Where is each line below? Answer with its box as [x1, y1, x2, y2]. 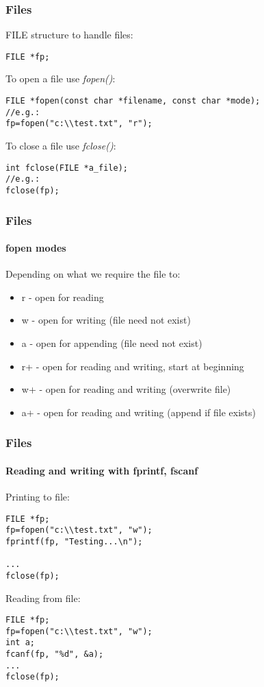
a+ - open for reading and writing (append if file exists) [21, 405, 256, 419]
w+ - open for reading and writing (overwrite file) [21, 382, 231, 396]
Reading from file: [5, 590, 81, 605]
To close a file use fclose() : [5, 138, 116, 153]
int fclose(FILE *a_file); [5, 162, 128, 173]
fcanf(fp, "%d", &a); [5, 649, 104, 660]
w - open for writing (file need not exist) [21, 313, 191, 327]
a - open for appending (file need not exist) [21, 336, 202, 350]
